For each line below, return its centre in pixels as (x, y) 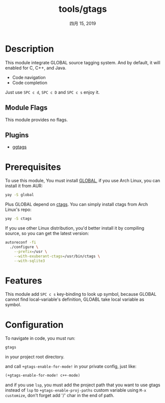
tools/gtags (83, 9)
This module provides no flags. (36, 120)
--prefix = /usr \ (31, 251)
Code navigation (29, 77)
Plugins (17, 135)
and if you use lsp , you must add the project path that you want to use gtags (83, 385)
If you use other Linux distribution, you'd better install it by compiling (75, 228)
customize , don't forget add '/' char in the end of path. (60, 395)
